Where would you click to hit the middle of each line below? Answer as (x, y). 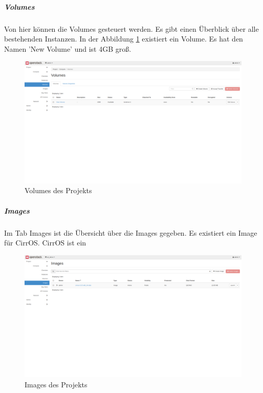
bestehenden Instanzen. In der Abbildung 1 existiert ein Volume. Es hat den (124, 39)
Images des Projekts (56, 384)
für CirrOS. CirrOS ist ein (45, 243)
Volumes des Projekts (58, 190)
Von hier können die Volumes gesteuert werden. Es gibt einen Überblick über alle (131, 28)
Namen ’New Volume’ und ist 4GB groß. (68, 48)
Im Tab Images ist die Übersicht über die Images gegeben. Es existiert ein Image (131, 232)
